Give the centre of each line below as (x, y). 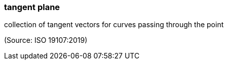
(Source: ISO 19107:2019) (46, 40)
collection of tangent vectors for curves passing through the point (114, 25)
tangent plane (32, 7)
